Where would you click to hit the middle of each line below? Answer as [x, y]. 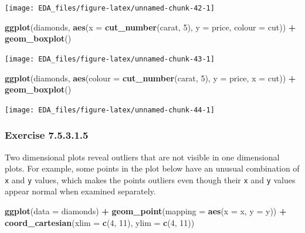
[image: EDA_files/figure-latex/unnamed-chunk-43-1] [110, 59]
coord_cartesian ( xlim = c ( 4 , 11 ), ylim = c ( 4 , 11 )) [100, 222]
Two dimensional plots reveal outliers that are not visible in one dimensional [142, 157]
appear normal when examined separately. [80, 191]
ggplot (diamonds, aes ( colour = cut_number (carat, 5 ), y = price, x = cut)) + [150, 78]
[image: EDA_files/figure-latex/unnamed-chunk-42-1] [110, 8]
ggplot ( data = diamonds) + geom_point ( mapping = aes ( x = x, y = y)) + [146, 211]
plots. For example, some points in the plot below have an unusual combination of [152, 168]
